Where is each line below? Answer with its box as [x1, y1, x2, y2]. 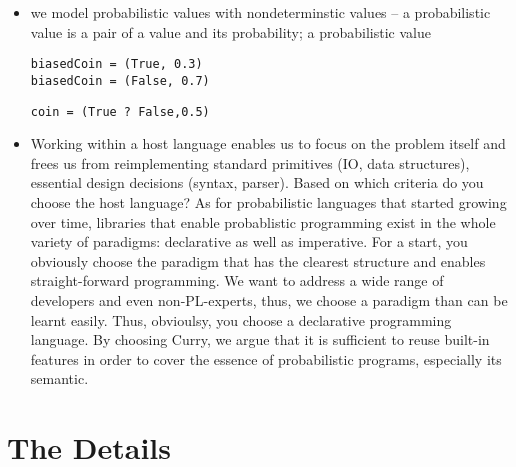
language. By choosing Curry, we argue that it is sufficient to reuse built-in [30, 329, 490, 350]
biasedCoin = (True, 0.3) [30, 57, 203, 72]
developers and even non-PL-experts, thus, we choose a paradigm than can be [30, 289, 508, 310]
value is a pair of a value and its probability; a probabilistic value [30, 21, 431, 42]
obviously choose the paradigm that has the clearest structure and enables [30, 250, 486, 271]
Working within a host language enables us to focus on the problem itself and [30, 133, 506, 154]
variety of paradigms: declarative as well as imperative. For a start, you [30, 231, 468, 252]
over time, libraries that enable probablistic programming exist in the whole [30, 211, 496, 232]
